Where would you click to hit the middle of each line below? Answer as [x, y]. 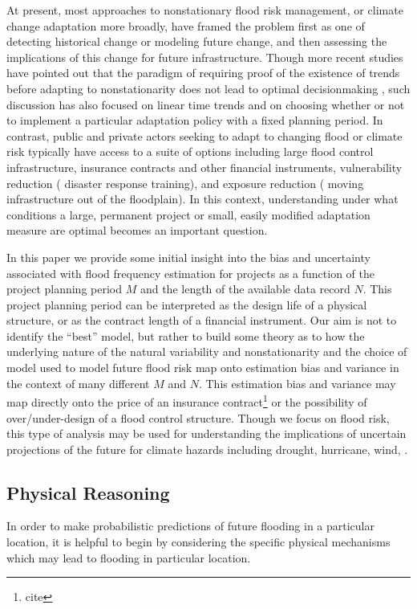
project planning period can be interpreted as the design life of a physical [187, 304]
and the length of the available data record [245, 289]
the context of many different [78, 383]
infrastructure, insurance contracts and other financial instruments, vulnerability [204, 167]
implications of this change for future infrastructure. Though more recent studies [205, 57]
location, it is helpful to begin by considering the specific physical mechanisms [198, 542]
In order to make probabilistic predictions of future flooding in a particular [191, 526]
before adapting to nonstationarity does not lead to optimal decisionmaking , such [208, 88]
